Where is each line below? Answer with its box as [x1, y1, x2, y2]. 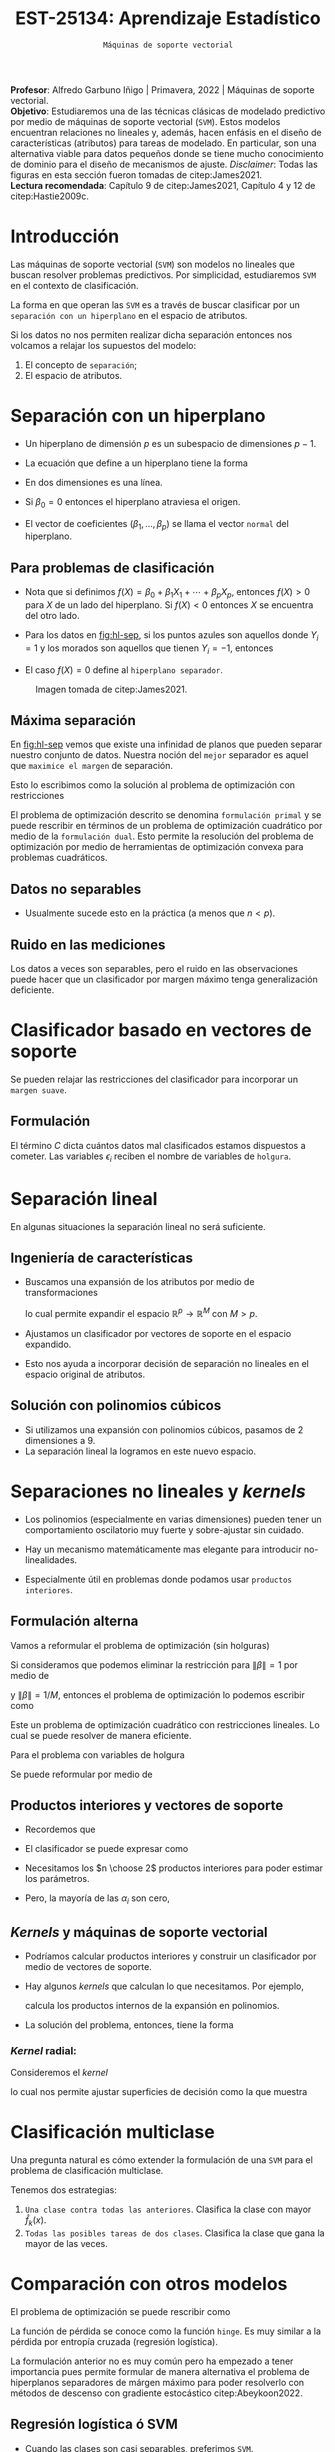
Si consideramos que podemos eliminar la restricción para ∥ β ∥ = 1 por [10, 1658, 298, 1671]
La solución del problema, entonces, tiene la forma [24, 2018, 234, 2031]
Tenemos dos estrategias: [10, 2184, 117, 2196]
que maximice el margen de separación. [10, 760, 173, 772]
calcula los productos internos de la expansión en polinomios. [24, 1999, 280, 2011]
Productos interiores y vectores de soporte [10, 1797, 284, 1814]
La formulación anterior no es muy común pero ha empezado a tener [10, 2355, 294, 2367]
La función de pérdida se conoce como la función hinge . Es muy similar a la [10, 2325, 322, 2337]
